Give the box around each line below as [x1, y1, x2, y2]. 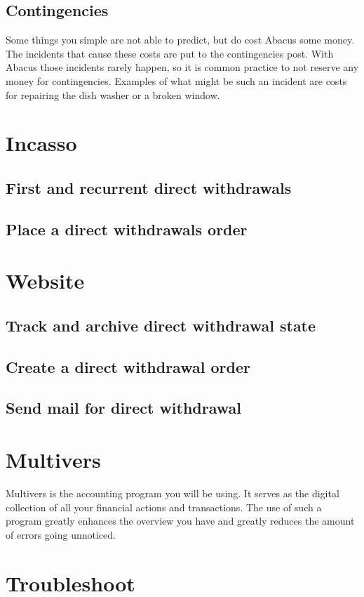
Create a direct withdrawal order [6, 355, 250, 377]
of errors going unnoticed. [6, 527, 116, 542]
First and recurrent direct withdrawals [6, 176, 292, 198]
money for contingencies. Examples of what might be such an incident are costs [6, 73, 347, 88]
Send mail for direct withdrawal [6, 397, 242, 419]
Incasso [6, 129, 77, 157]
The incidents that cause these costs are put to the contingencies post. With [6, 46, 334, 60]
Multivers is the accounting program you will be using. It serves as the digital [6, 485, 339, 500]
